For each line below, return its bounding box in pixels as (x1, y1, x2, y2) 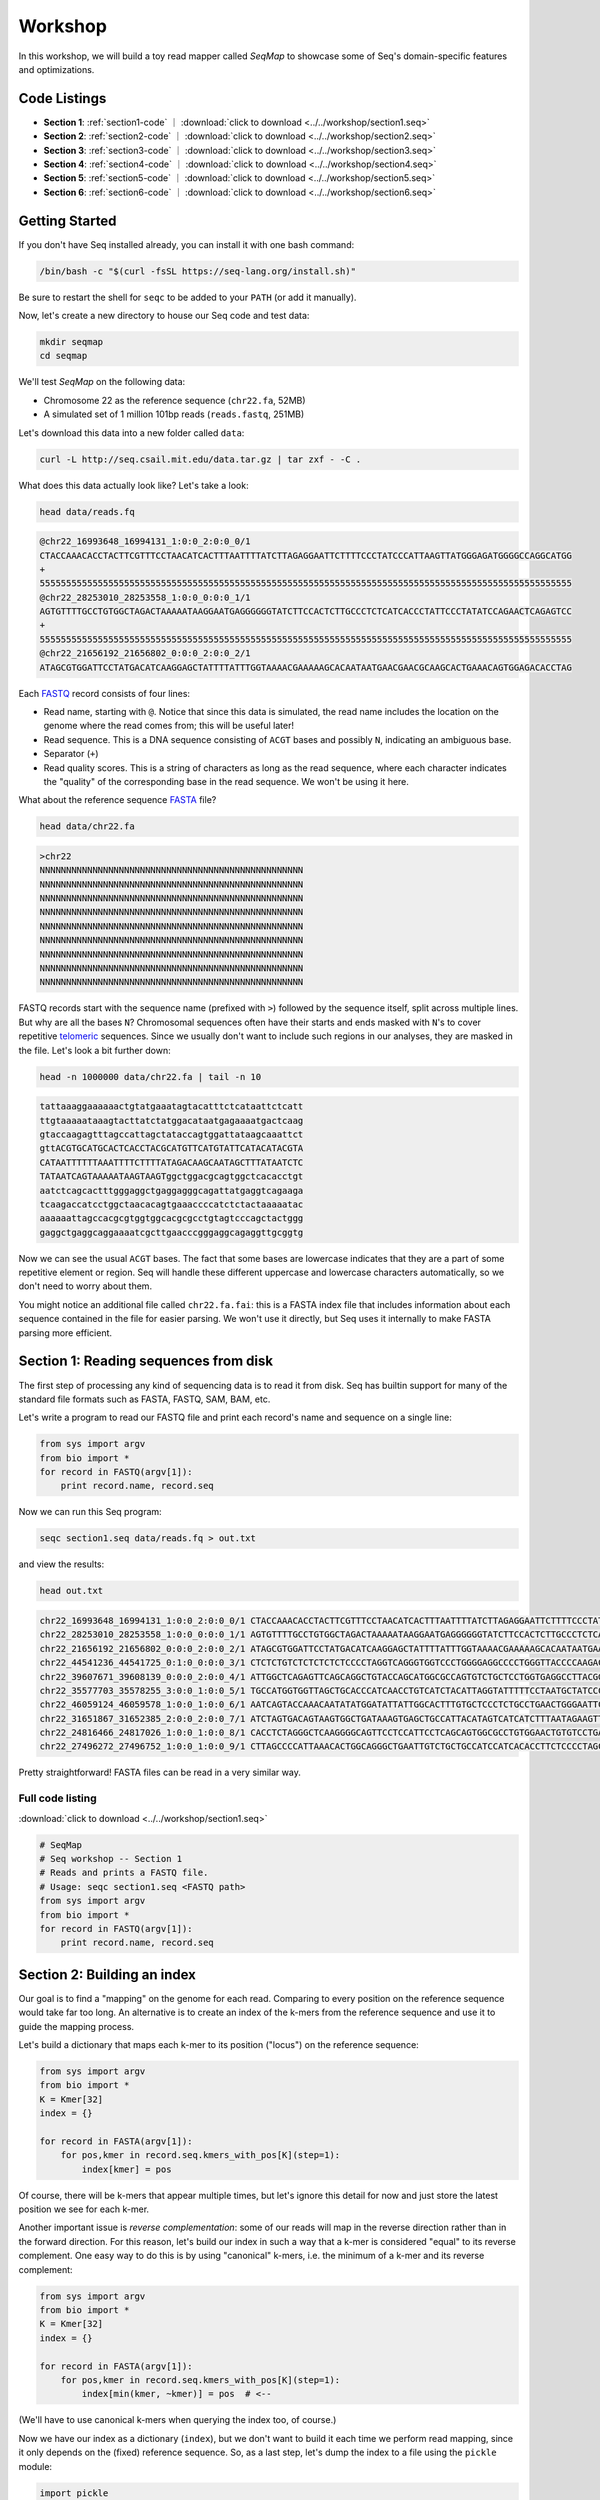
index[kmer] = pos (81, 2163, 172, 2175)
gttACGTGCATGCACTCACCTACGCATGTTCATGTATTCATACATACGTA (39, 1143, 304, 1154)
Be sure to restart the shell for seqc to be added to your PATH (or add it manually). (18, 291, 357, 303)
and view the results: (18, 1558, 105, 1570)
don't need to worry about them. (18, 1280, 153, 1292)
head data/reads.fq (39, 506, 135, 517)
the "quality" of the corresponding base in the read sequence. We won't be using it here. (43, 775, 410, 787)
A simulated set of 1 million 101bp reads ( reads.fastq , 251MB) (43, 408, 305, 420)
